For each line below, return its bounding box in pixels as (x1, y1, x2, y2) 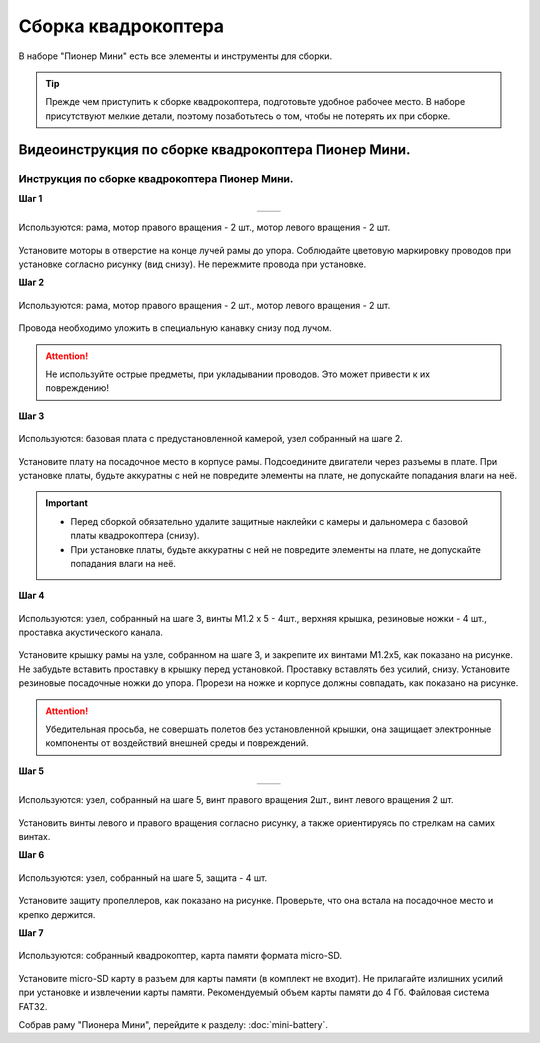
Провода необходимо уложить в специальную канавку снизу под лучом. (18, 322, 332, 334)
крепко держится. (18, 908, 96, 920)
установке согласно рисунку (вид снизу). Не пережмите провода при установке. (18, 258, 367, 270)
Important (45, 497, 89, 509)
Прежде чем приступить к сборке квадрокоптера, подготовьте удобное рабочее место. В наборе (45, 96, 466, 108)
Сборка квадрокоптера (18, 15, 225, 37)
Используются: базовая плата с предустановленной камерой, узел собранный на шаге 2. (18, 433, 404, 445)
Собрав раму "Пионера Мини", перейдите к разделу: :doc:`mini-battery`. (18, 1018, 329, 1030)
